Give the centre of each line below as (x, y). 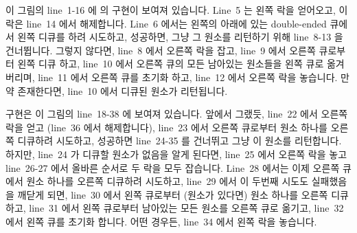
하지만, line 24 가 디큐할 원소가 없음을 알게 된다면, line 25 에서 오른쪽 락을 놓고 (176, 154)
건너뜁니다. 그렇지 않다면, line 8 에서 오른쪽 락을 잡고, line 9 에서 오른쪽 (161, 50)
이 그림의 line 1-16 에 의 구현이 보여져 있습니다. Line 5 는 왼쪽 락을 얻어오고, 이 (177, 10)
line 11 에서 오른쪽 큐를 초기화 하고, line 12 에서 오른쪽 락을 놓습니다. (188, 77)
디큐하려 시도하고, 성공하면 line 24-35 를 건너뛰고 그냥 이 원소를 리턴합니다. (180, 141)
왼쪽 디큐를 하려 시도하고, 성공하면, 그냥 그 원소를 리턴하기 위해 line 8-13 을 (180, 37)
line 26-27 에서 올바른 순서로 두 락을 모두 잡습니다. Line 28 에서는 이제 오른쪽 (173, 167)
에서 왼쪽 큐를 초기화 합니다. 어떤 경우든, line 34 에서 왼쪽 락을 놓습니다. (161, 221)
